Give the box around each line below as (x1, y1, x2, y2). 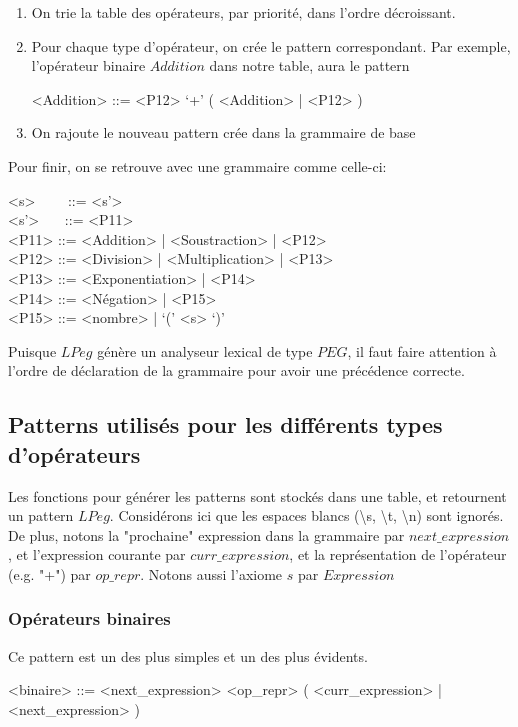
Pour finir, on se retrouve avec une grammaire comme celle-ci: (8, 155, 387, 176)
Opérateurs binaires (8, 606, 171, 631)
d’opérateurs (8, 438, 141, 469)
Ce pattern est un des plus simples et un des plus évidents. (8, 645, 368, 666)
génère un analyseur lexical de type (97, 340, 313, 361)
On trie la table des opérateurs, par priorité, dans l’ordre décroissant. (31, 2, 456, 22)
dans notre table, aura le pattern (209, 55, 410, 76)
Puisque (8, 340, 57, 361)
